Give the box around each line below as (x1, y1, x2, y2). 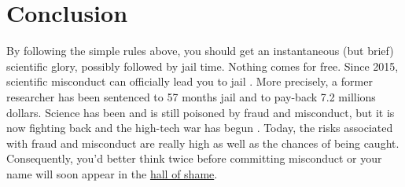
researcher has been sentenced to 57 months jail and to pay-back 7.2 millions (6, 88, 376, 104)
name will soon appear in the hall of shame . (6, 165, 218, 181)
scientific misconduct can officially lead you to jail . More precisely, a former (6, 73, 373, 90)
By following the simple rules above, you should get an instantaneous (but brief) (6, 42, 394, 59)
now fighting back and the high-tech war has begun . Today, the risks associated (6, 119, 393, 136)
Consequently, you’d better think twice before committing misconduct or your (6, 150, 382, 167)
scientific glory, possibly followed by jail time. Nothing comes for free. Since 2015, (6, 57, 399, 74)
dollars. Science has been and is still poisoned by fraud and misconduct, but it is (6, 104, 395, 120)
